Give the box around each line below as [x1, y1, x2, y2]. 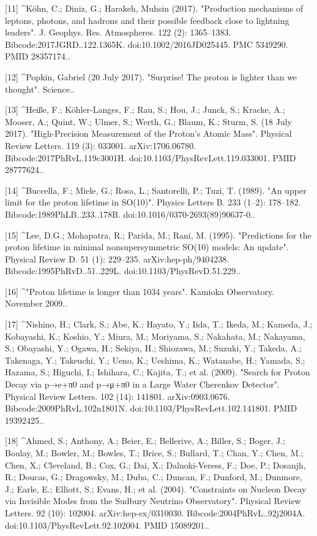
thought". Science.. [5, 82, 75, 95]
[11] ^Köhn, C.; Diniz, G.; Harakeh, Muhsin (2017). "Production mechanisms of [5, 2, 304, 14]
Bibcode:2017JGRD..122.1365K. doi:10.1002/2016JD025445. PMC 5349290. [5, 37, 288, 50]
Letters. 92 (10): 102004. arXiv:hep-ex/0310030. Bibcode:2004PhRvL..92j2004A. [5, 506, 305, 519]
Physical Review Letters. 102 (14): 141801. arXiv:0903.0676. [5, 389, 230, 402]
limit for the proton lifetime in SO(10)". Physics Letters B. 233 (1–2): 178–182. [5, 196, 301, 209]
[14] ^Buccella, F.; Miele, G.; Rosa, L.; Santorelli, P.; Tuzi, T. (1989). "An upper [5, 183, 307, 196]
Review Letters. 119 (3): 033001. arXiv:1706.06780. [5, 139, 196, 151]
